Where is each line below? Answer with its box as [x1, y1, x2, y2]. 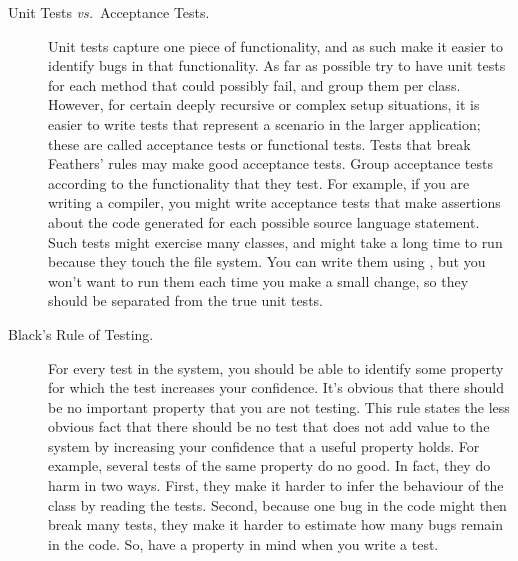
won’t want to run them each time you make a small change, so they [48, 270, 469, 291]
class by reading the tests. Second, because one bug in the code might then [48, 494, 507, 515]
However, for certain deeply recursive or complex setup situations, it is [48, 94, 480, 115]
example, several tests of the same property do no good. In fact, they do [48, 455, 491, 476]
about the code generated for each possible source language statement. [48, 211, 480, 232]
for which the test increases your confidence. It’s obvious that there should [48, 377, 504, 398]
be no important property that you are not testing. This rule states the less [48, 396, 510, 417]
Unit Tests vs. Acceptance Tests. [8, 2, 210, 22]
